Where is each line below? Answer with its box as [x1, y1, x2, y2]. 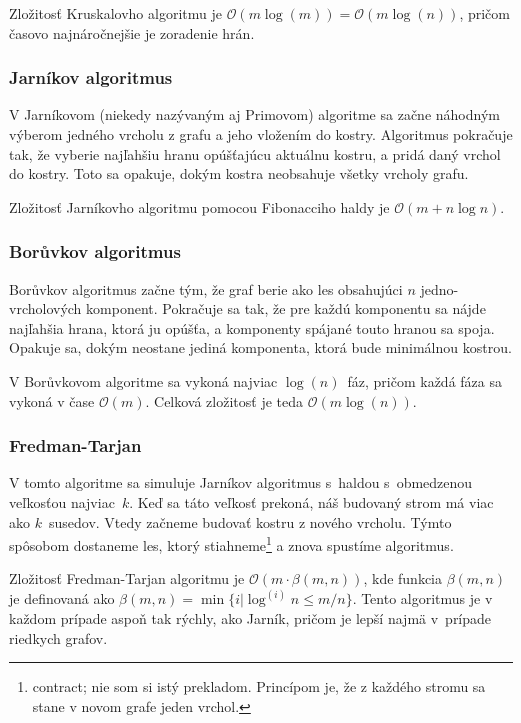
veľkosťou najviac [9, 491, 115, 512]
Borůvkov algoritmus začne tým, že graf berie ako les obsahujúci [9, 278, 403, 299]
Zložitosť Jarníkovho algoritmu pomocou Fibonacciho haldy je [9, 196, 390, 217]
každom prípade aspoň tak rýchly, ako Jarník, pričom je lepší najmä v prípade [9, 608, 492, 629]
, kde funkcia [363, 568, 443, 589]
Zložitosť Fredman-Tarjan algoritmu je [9, 568, 245, 589]
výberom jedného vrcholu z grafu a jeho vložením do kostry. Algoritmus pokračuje [9, 124, 513, 144]
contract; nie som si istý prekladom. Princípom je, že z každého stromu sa [32, 676, 486, 697]
